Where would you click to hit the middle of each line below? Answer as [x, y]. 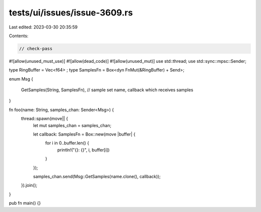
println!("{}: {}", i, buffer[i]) [83, 150]
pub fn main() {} [25, 203]
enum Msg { [21, 79]
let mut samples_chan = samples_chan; [72, 125]
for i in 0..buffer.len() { [67, 143]
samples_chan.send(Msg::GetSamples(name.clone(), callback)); [97, 176]
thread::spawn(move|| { [44, 119]
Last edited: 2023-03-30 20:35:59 [43, 27]
